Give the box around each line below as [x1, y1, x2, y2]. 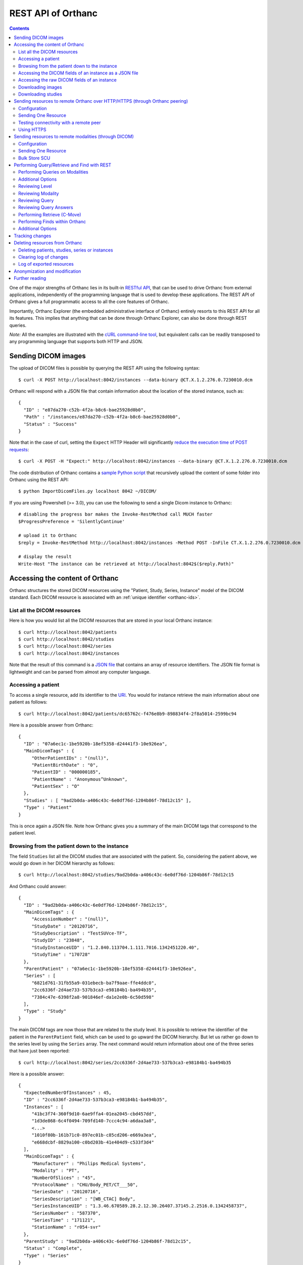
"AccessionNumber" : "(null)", [31, 916, 109, 922]
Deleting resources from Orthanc [14, 240, 83, 246]
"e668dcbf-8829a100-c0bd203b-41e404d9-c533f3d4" [31, 1139, 154, 1145]
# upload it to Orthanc [18, 533, 77, 538]
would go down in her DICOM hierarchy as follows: [9, 860, 115, 866]
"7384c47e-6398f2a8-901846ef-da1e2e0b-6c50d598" [31, 994, 154, 1000]
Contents [9, 25, 30, 31]
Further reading [14, 275, 46, 281]
